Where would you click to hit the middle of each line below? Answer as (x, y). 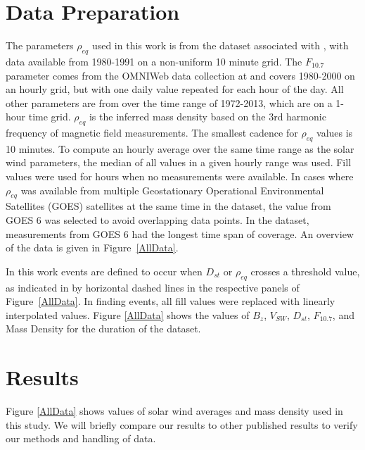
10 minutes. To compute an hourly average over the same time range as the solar (180, 148)
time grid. (50, 117)
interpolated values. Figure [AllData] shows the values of (128, 314)
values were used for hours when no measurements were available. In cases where (180, 176)
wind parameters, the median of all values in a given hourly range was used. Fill (179, 162)
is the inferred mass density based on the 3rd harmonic (207, 117)
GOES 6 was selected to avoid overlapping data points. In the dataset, (158, 220)
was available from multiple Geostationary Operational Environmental (172, 190)
